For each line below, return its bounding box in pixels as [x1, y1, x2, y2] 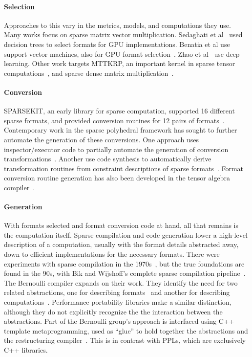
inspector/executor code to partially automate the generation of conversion [4, 144, 229, 154]
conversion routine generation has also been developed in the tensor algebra [4, 173, 230, 183]
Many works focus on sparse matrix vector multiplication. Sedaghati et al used [4, 29, 243, 40]
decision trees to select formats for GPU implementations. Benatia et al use [4, 39, 230, 49]
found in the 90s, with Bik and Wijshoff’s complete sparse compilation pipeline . [4, 268, 246, 278]
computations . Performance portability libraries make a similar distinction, [4, 297, 231, 307]
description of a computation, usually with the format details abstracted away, [4, 239, 239, 249]
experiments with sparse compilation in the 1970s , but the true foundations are [4, 258, 245, 268]
